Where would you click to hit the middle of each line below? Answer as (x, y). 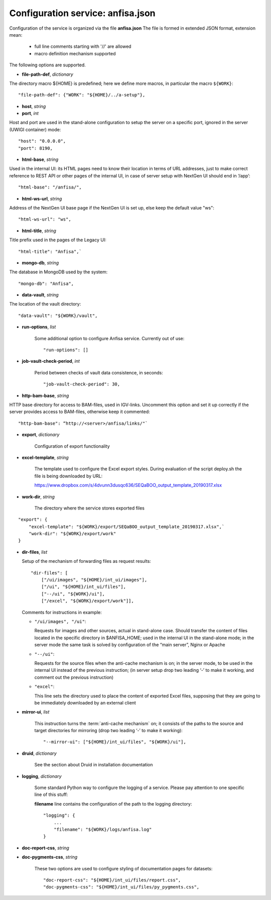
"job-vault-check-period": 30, (82, 384)
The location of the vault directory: (45, 304)
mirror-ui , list (36, 712)
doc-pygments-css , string (50, 857)
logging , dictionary (42, 776)
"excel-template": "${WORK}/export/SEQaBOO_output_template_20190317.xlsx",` (126, 527)
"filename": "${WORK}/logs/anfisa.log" (103, 829)
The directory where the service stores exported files (90, 508)
